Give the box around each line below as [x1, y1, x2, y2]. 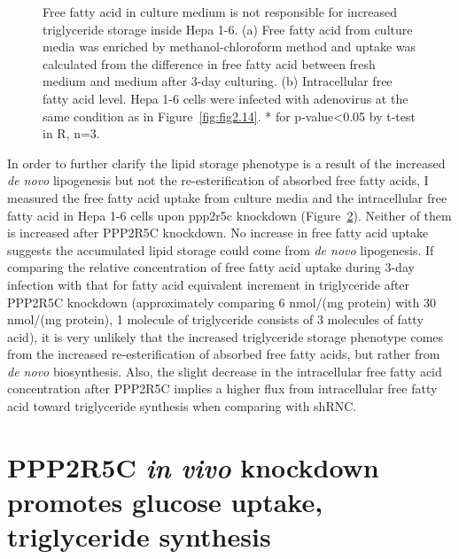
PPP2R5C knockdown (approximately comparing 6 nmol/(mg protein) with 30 [7, 292, 436, 311]
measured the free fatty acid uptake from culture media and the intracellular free [7, 188, 447, 206]
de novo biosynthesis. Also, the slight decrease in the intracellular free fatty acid [7, 361, 442, 380]
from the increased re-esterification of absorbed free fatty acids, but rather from [7, 345, 440, 363]
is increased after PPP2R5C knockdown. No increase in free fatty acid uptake [7, 223, 429, 242]
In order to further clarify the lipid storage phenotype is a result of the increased [7, 153, 446, 172]
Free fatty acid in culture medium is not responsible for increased [43, 3, 398, 20]
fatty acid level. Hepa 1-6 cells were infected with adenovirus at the [43, 89, 408, 107]
